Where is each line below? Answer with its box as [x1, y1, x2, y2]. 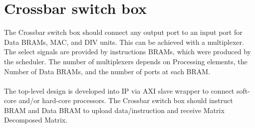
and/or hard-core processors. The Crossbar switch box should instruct [18, 95, 233, 106]
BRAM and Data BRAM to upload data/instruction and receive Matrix [4, 105, 225, 115]
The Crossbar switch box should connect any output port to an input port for [4, 27, 243, 37]
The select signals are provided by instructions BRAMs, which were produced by [4, 46, 251, 57]
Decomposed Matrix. [4, 115, 68, 125]
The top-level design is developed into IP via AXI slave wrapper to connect [4, 85, 235, 96]
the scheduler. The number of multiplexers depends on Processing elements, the [4, 56, 248, 66]
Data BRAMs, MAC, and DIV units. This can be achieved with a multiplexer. [4, 36, 244, 47]
